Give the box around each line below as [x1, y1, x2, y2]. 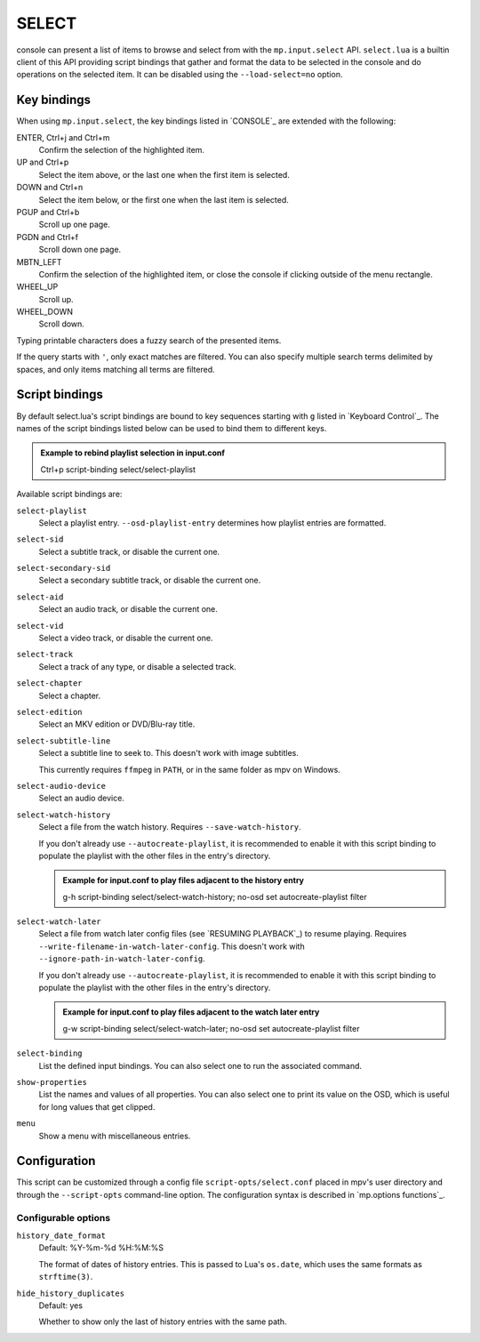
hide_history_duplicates [16, 1288, 124, 1298]
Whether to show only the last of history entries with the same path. [38, 1316, 288, 1327]
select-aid [16, 591, 64, 602]
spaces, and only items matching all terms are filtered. [16, 364, 215, 374]
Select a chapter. [38, 690, 101, 701]
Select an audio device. [38, 792, 124, 804]
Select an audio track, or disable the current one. [38, 604, 218, 615]
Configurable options [16, 1211, 111, 1224]
